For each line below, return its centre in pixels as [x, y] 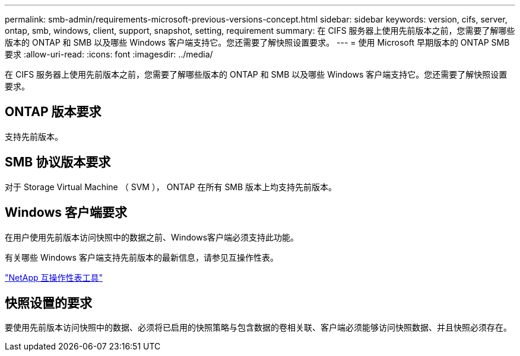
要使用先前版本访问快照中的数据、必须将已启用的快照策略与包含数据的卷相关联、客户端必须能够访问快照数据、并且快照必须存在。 [258, 328]
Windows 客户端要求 [66, 213]
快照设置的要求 [48, 303]
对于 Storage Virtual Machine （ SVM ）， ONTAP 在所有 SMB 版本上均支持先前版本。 [171, 187]
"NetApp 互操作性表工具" [54, 277]
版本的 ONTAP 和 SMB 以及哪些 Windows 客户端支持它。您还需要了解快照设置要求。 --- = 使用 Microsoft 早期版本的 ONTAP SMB [257, 42]
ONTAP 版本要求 [53, 112]
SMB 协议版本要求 [58, 162]
